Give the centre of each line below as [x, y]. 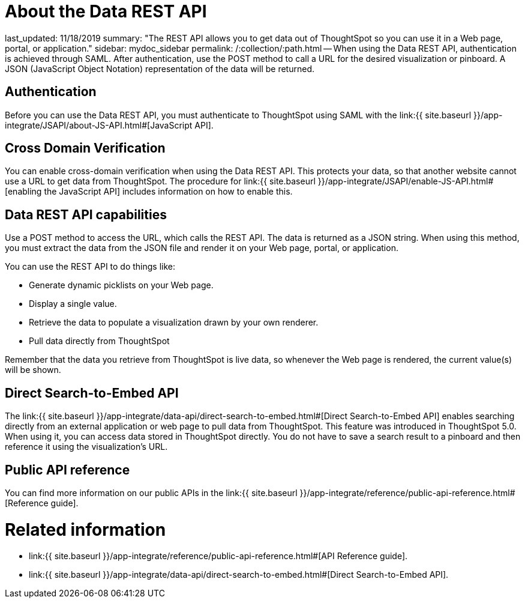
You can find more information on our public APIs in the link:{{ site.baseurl [151, 492]
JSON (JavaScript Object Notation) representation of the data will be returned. [160, 68]
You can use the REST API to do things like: [90, 267]
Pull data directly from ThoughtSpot [99, 341]
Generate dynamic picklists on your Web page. [121, 285]
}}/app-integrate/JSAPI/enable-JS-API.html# [406, 181]
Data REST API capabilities [86, 214]
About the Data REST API [106, 11]
